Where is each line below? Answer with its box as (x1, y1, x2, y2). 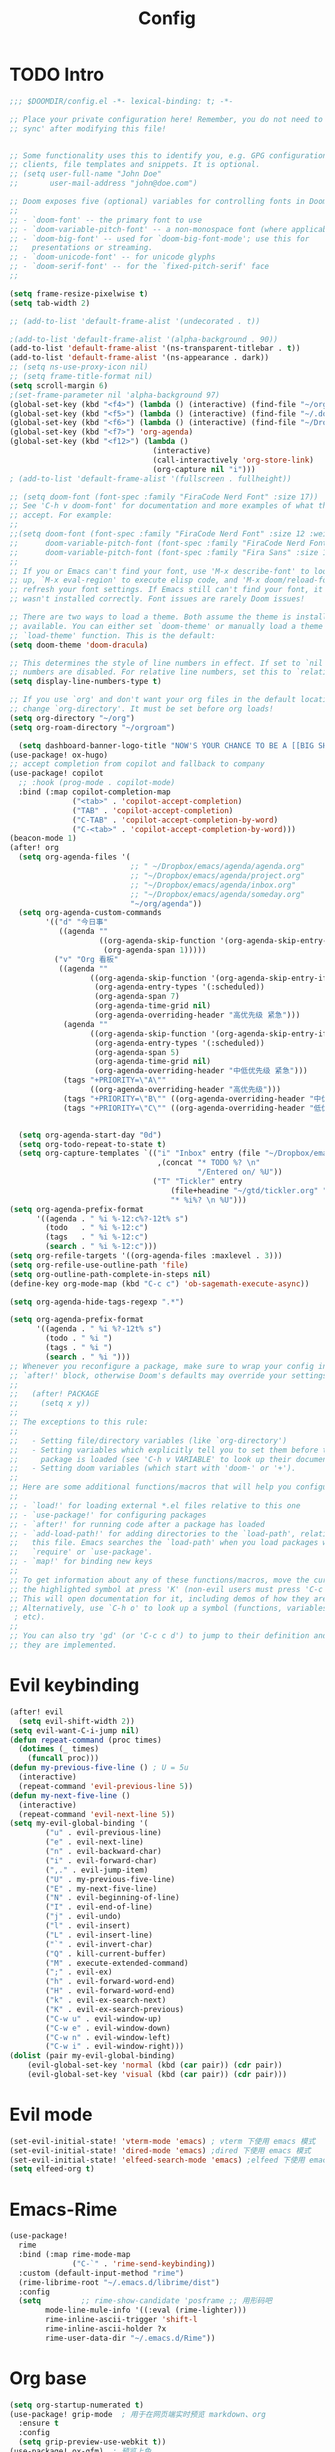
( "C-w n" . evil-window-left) (45, 2032, 171, 2042)
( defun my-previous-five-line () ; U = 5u (9, 1763, 189, 1773)
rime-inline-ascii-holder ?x (45, 2324, 167, 2334)
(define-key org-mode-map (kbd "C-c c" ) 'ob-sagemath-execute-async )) (9, 1278, 310, 1289)
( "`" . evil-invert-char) (45, 1939, 154, 1949)
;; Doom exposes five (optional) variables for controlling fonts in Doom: (9, 197, 332, 207)
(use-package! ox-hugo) (9, 750, 109, 760)
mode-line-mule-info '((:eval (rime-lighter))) (45, 2305, 247, 2316)
